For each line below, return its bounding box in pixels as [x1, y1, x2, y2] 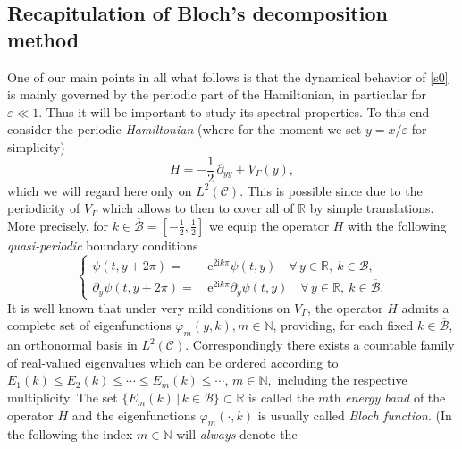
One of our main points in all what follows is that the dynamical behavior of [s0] [7, 67, 449, 86]
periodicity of [7, 199, 80, 217]
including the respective [277, 370, 407, 389]
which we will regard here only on [7, 181, 192, 199]
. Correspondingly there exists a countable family [185, 335, 455, 354]
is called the [248, 388, 315, 407]
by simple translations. [309, 199, 434, 217]
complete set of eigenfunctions [7, 316, 172, 335]
